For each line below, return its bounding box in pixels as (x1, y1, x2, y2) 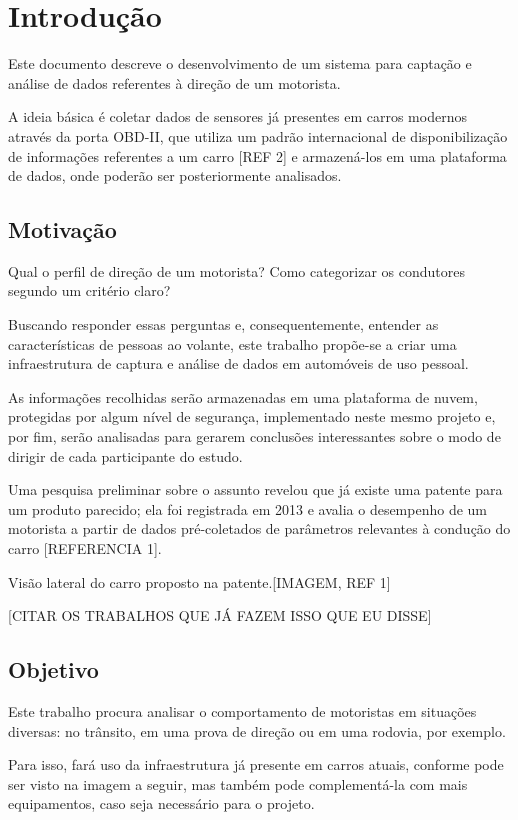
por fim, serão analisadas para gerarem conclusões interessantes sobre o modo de (8, 426, 501, 447)
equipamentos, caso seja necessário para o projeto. (8, 793, 315, 814)
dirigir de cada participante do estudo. (8, 445, 243, 466)
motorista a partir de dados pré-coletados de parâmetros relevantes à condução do (8, 518, 511, 539)
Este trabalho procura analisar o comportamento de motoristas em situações (8, 701, 477, 721)
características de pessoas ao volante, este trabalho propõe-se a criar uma (8, 333, 457, 354)
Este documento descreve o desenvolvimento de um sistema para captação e (8, 53, 472, 74)
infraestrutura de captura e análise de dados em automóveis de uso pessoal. (8, 353, 469, 374)
